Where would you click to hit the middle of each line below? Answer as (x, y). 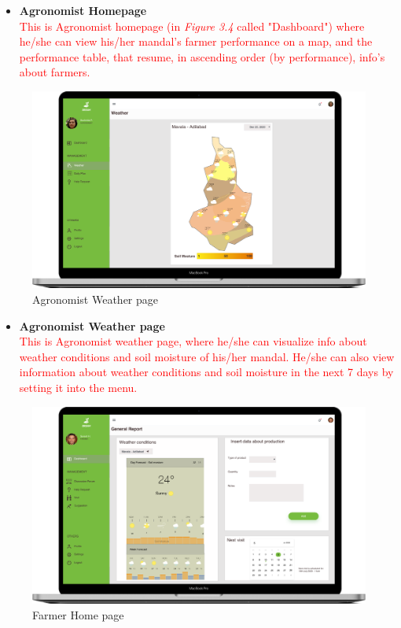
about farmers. (55, 72)
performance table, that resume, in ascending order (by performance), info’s (202, 56)
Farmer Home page (78, 614)
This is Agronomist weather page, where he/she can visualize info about (193, 341)
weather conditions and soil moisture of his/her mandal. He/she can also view (207, 356)
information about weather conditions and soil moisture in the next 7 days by (206, 372)
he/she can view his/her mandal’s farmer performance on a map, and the (196, 41)
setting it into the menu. (78, 388)
